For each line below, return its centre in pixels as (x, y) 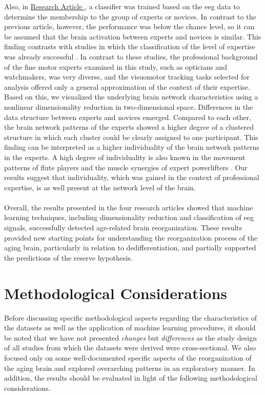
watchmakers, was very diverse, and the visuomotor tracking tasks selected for (127, 77)
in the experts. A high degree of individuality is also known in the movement (125, 157)
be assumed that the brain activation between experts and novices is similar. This (133, 36)
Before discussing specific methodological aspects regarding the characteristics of (130, 317)
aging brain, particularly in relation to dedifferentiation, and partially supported (130, 248)
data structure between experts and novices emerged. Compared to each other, (128, 117)
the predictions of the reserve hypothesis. (68, 257)
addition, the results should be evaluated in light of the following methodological (131, 378)
